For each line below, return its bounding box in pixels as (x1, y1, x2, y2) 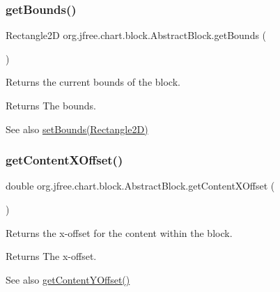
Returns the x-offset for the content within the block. (6, 225, 233, 240)
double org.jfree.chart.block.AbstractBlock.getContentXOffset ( (6, 178, 275, 193)
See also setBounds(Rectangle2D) (6, 121, 148, 136)
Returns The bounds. (6, 98, 96, 112)
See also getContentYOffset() (6, 272, 130, 286)
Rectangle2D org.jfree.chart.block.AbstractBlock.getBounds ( (6, 28, 267, 43)
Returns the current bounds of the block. (6, 75, 180, 89)
